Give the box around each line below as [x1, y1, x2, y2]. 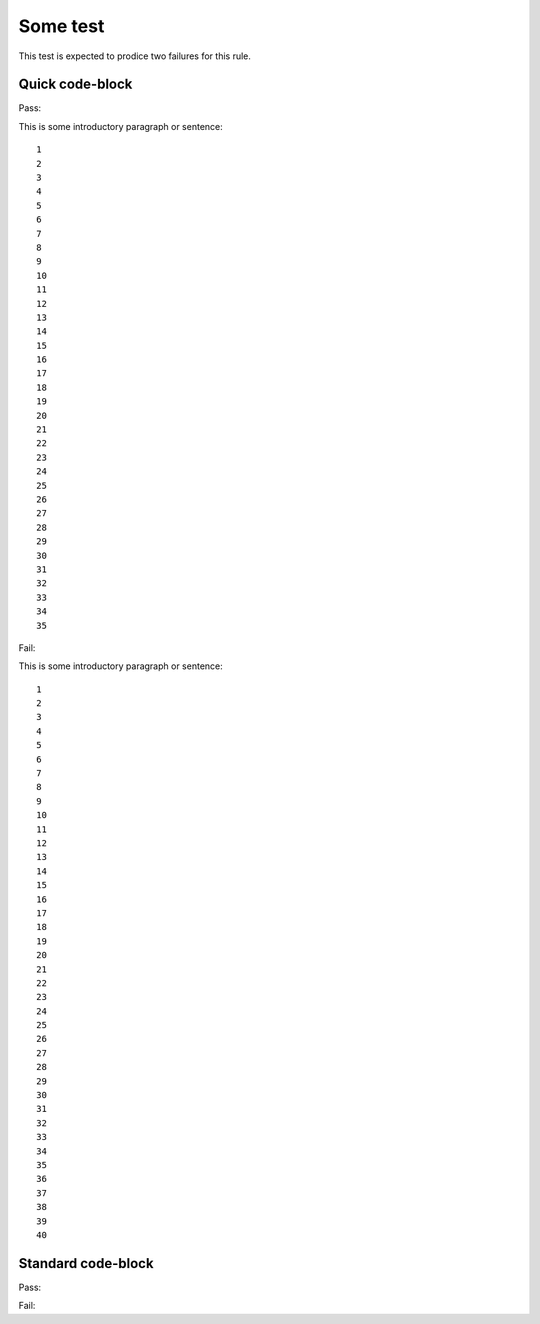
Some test [18, 15, 105, 37]
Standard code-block [18, 1255, 154, 1272]
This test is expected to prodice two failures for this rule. [18, 50, 252, 62]
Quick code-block [18, 76, 133, 93]
